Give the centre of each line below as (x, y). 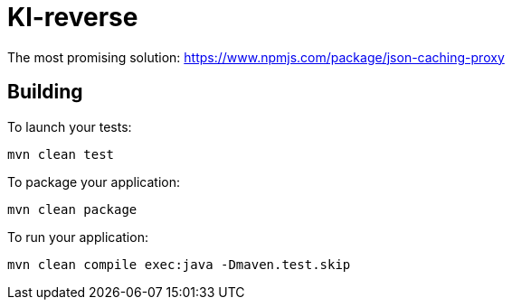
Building (45, 92)
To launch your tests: (70, 126)
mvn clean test (61, 154)
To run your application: (78, 237)
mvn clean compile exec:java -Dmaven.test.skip (179, 264)
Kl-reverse (73, 17)
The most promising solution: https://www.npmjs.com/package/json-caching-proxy (256, 57)
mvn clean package (72, 209)
